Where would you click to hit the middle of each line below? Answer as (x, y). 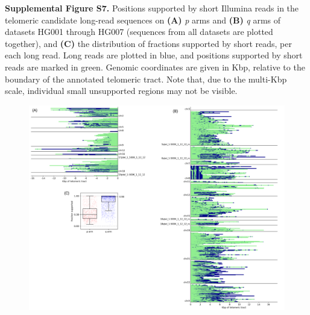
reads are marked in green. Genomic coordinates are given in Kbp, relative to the (155, 67)
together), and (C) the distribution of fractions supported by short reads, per (148, 43)
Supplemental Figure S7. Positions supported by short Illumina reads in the (152, 8)
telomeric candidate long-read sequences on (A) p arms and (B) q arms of (143, 20)
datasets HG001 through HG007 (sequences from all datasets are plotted (139, 32)
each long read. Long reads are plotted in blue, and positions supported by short (154, 55)
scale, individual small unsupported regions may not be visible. (121, 91)
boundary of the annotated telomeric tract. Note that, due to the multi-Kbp (146, 79)
